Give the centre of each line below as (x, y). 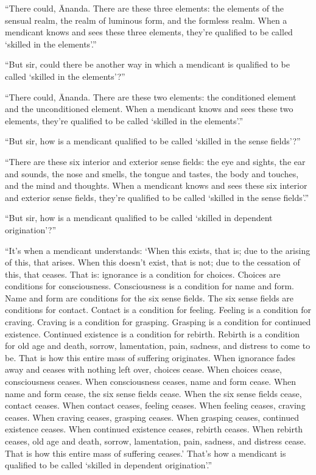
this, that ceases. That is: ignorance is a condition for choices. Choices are (143, 274)
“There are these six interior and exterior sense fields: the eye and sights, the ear (155, 161)
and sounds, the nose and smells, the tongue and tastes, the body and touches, (152, 173)
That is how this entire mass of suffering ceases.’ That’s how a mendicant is (146, 453)
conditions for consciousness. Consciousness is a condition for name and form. (149, 286)
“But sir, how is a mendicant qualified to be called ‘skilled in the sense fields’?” (153, 141)
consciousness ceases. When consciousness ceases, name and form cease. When (151, 382)
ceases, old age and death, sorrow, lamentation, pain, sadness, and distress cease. (156, 441)
